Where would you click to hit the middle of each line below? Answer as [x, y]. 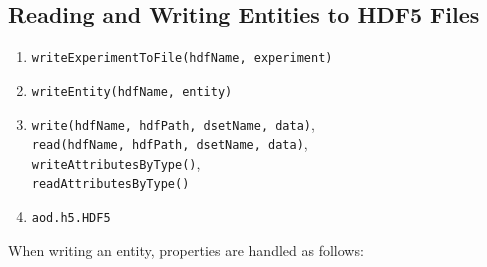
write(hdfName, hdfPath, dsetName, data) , [173, 123]
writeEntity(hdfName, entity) [132, 91]
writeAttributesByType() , [116, 162]
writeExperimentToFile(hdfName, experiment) [182, 58]
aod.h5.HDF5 [71, 218]
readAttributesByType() [110, 184]
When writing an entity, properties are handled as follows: [186, 249]
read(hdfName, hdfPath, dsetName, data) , [169, 143]
